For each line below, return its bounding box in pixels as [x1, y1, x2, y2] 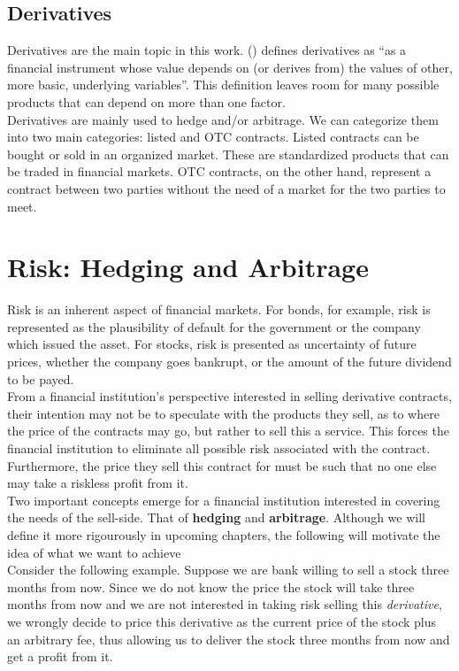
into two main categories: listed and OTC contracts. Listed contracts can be [7, 127, 419, 146]
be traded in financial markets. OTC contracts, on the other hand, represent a [7, 162, 432, 181]
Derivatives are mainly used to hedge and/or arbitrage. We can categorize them [7, 110, 439, 128]
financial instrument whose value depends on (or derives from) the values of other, [7, 58, 453, 76]
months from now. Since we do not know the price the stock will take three [7, 577, 415, 596]
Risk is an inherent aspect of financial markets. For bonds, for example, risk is [7, 300, 431, 319]
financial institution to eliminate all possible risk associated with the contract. [7, 439, 431, 458]
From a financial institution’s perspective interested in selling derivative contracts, [7, 387, 452, 405]
